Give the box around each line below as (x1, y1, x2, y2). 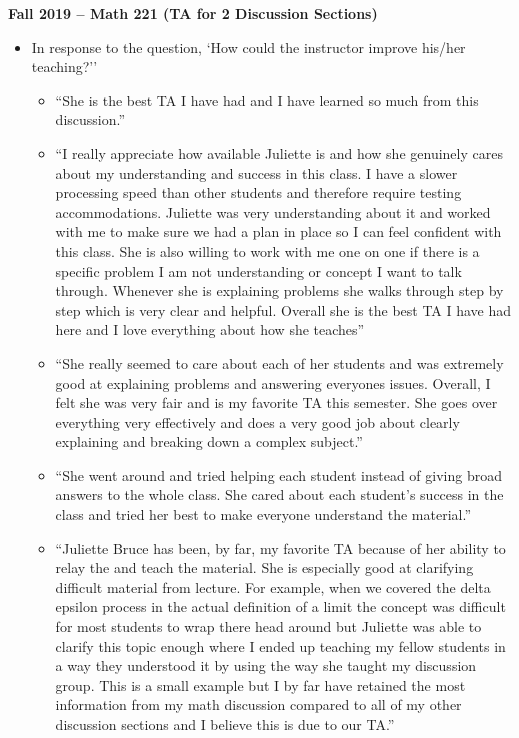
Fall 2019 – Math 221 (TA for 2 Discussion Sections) (8, 3, 378, 23)
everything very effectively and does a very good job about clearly (55, 411, 460, 432)
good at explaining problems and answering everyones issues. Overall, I (55, 372, 491, 393)
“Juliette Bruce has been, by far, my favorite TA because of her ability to (55, 537, 506, 558)
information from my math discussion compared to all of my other (55, 694, 462, 715)
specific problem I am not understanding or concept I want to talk (55, 260, 462, 281)
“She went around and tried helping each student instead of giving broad (55, 464, 502, 485)
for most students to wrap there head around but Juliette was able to (55, 616, 482, 637)
